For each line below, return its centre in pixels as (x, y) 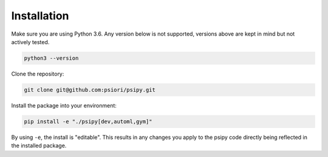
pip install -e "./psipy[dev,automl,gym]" (88, 121)
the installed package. (39, 146)
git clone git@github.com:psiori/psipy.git (90, 90)
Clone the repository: (38, 74)
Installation (40, 16)
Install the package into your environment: (64, 105)
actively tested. (30, 42)
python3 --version (51, 58)
